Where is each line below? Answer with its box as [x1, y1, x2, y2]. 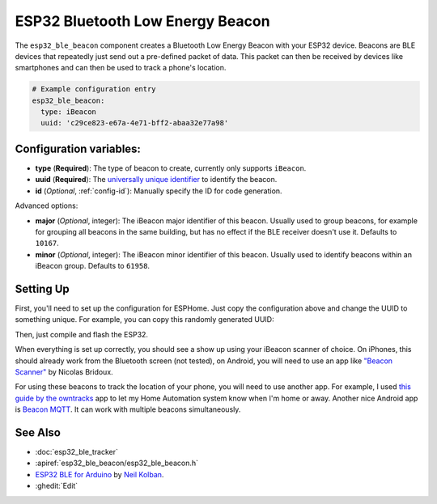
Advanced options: [15, 201, 78, 210]
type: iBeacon [40, 108, 97, 116]
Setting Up [15, 282, 70, 295]
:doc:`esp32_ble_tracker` [35, 447, 119, 457]
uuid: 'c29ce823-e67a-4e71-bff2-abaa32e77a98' [40, 118, 229, 128]
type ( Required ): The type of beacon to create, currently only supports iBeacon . [35, 163, 307, 173]
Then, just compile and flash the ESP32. [15, 329, 149, 339]
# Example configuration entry [32, 85, 157, 94]
